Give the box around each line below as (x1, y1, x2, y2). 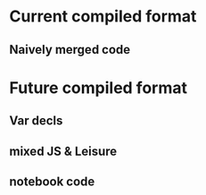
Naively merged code (9, 42, 131, 57)
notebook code (9, 174, 95, 189)
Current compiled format (9, 6, 197, 27)
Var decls (9, 114, 63, 129)
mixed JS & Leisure (9, 143, 118, 158)
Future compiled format (9, 78, 188, 97)
